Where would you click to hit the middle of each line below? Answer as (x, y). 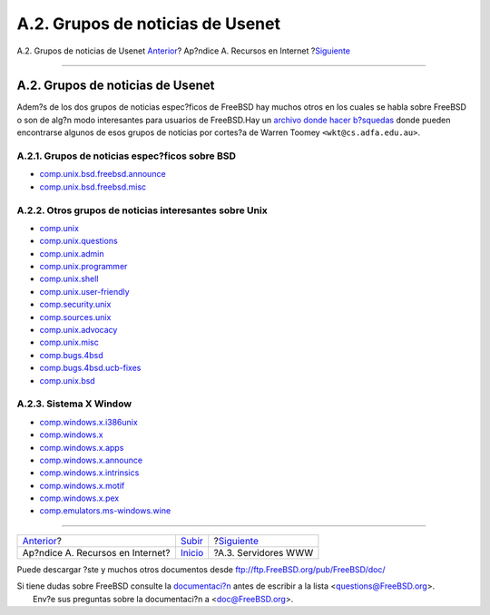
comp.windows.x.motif (82, 485)
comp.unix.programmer (83, 267)
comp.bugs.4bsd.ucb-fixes (90, 368)
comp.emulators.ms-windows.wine (105, 511)
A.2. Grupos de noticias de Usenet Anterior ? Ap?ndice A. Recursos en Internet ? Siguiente (184, 51)
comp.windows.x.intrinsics (89, 473)
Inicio (192, 552)
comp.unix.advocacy (78, 330)
